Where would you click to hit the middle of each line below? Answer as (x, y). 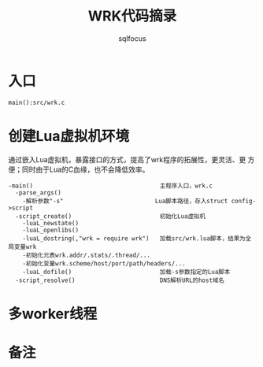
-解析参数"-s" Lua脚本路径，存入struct (125, 201)
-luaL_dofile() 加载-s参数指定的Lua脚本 (126, 272)
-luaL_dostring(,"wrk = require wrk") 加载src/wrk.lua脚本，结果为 (134, 238)
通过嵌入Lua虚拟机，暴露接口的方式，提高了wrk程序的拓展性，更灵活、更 (127, 159)
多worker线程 (53, 314)
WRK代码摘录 (132, 16)
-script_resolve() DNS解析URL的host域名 (120, 280)
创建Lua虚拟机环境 (69, 136)
